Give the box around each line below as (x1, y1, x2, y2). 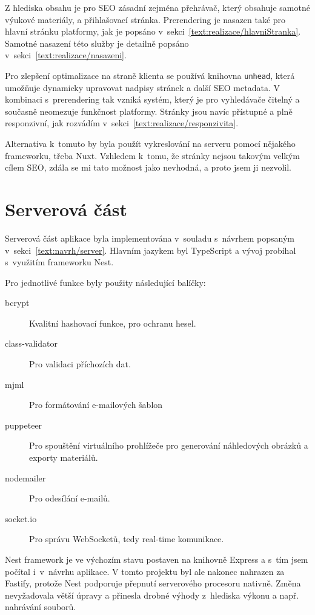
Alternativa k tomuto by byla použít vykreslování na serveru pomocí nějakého (5, 137, 296, 149)
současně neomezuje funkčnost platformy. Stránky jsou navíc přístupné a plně (5, 104, 293, 117)
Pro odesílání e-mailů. (29, 492, 110, 505)
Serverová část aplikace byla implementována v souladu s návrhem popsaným (5, 231, 294, 244)
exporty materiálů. (29, 451, 98, 464)
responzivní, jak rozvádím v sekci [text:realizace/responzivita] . (5, 117, 239, 129)
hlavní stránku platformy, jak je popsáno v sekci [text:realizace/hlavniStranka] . (5, 25, 301, 38)
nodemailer (5, 471, 46, 484)
